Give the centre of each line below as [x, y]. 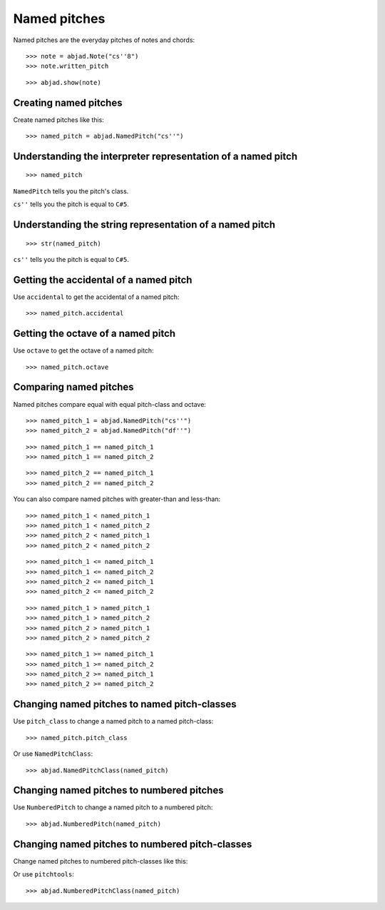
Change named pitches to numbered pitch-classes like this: [101, 861]
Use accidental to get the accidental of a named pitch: [96, 297]
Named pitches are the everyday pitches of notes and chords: [104, 40]
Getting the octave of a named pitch [94, 334]
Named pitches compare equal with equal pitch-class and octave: [110, 404]
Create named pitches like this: [59, 120]
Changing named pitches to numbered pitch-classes [133, 844]
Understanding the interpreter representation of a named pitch [155, 156]
